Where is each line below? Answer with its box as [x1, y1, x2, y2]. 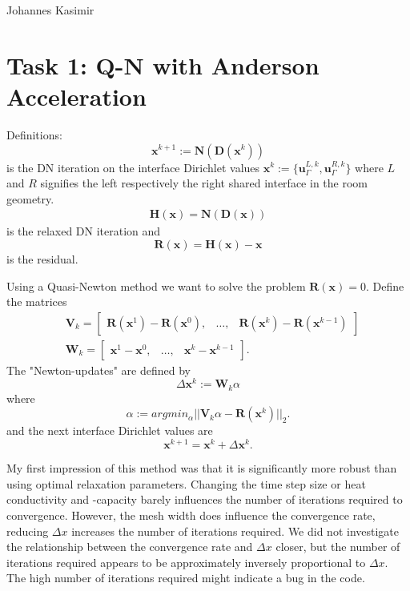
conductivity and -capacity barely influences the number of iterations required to [6, 491, 403, 508]
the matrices [6, 293, 67, 310]
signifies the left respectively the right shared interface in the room [40, 175, 368, 191]
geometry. [6, 190, 54, 207]
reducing [6, 522, 49, 539]
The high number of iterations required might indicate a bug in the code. [6, 569, 365, 586]
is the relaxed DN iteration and [6, 223, 161, 239]
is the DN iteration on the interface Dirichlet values [6, 159, 260, 175]
